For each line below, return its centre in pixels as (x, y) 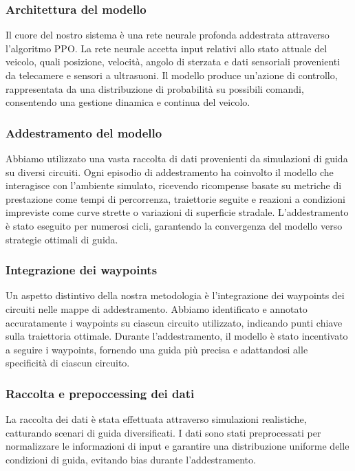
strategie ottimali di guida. (62, 239)
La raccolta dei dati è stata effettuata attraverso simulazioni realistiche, (156, 419)
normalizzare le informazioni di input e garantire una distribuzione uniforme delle (177, 446)
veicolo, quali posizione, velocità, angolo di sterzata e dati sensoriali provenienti (173, 62)
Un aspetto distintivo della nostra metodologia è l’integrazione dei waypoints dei (175, 295)
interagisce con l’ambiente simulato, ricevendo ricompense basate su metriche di (174, 185)
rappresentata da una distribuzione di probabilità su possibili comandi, (155, 88)
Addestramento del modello (84, 132)
